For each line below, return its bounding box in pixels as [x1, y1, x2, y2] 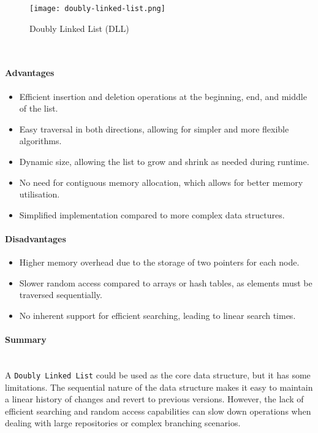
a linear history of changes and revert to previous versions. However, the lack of [5, 393, 304, 405]
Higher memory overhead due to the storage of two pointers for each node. [19, 256, 300, 269]
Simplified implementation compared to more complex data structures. [19, 208, 285, 221]
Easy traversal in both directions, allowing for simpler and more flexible [19, 122, 289, 135]
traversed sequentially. [19, 288, 102, 301]
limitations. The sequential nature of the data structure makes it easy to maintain [5, 380, 313, 393]
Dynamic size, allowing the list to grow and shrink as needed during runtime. [19, 155, 309, 168]
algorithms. [19, 134, 62, 147]
